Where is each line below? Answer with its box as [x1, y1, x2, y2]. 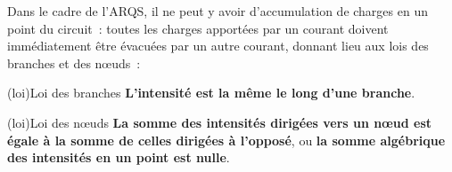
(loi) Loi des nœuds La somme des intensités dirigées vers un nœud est [7, 113, 432, 131]
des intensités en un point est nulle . [7, 148, 230, 167]
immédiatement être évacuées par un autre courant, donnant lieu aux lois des [7, 36, 429, 55]
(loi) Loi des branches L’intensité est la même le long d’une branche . [7, 83, 415, 102]
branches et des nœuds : [7, 53, 141, 72]
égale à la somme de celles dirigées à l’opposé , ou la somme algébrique [7, 130, 446, 149]
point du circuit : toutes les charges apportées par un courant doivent [7, 19, 389, 37]
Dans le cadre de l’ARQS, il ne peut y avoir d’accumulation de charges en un [7, 2, 428, 20]
